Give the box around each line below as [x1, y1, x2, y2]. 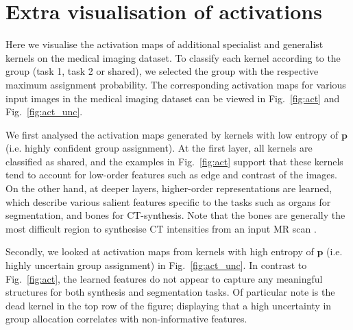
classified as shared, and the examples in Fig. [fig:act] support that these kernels [5, 154, 343, 168]
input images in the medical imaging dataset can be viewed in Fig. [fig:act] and [5, 91, 340, 105]
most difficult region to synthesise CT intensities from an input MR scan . [5, 221, 317, 235]
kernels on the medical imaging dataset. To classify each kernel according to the [5, 50, 341, 64]
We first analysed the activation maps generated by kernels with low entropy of [5, 127, 339, 141]
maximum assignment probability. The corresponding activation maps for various [5, 77, 346, 91]
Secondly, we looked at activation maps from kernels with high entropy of [5, 244, 314, 259]
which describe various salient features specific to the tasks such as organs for [5, 194, 331, 209]
